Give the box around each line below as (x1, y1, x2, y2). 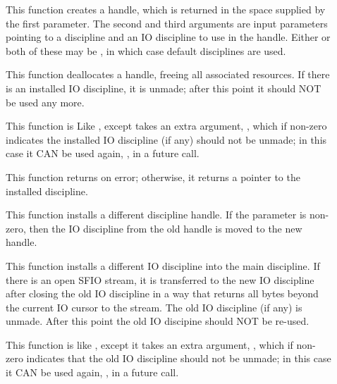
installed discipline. (6, 183, 88, 198)
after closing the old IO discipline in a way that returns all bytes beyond (6, 286, 319, 301)
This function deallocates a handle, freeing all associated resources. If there (6, 67, 330, 82)
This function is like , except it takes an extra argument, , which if (6, 337, 293, 352)
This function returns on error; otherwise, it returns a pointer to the (6, 169, 300, 184)
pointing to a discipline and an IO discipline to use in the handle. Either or (6, 30, 331, 44)
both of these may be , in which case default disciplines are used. (6, 43, 286, 58)
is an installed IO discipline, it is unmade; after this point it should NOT (6, 80, 321, 95)
